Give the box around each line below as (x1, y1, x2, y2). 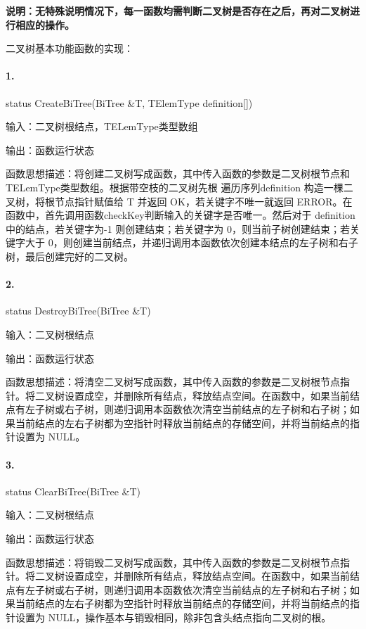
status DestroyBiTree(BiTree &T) (6, 303, 151, 318)
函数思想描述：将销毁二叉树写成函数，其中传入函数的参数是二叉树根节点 (6, 554, 340, 569)
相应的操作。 (15, 17, 74, 32)
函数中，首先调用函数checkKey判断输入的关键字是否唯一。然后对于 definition (6, 208, 355, 222)
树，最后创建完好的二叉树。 (6, 248, 133, 263)
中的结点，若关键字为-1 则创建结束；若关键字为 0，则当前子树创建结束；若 (6, 221, 350, 236)
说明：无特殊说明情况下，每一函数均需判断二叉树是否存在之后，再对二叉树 (6, 4, 350, 18)
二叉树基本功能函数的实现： (6, 41, 133, 56)
